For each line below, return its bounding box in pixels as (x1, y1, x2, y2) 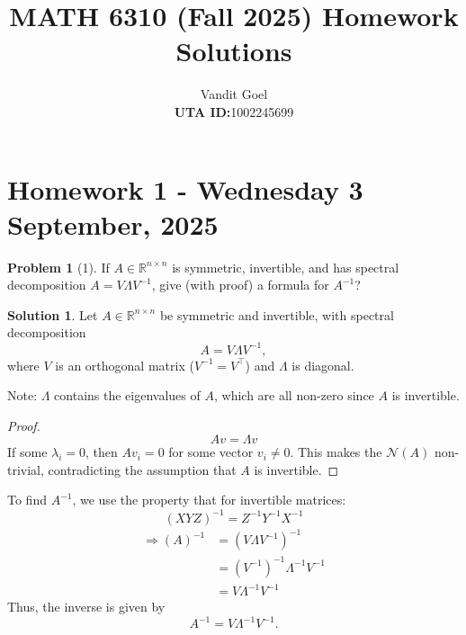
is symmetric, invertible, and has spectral (172, 257, 399, 276)
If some (7, 443, 48, 461)
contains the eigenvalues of (54, 386, 201, 405)
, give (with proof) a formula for (151, 275, 329, 294)
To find (7, 490, 47, 509)
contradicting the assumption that (48, 460, 237, 478)
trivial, (7, 460, 44, 478)
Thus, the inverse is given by (7, 597, 166, 616)
